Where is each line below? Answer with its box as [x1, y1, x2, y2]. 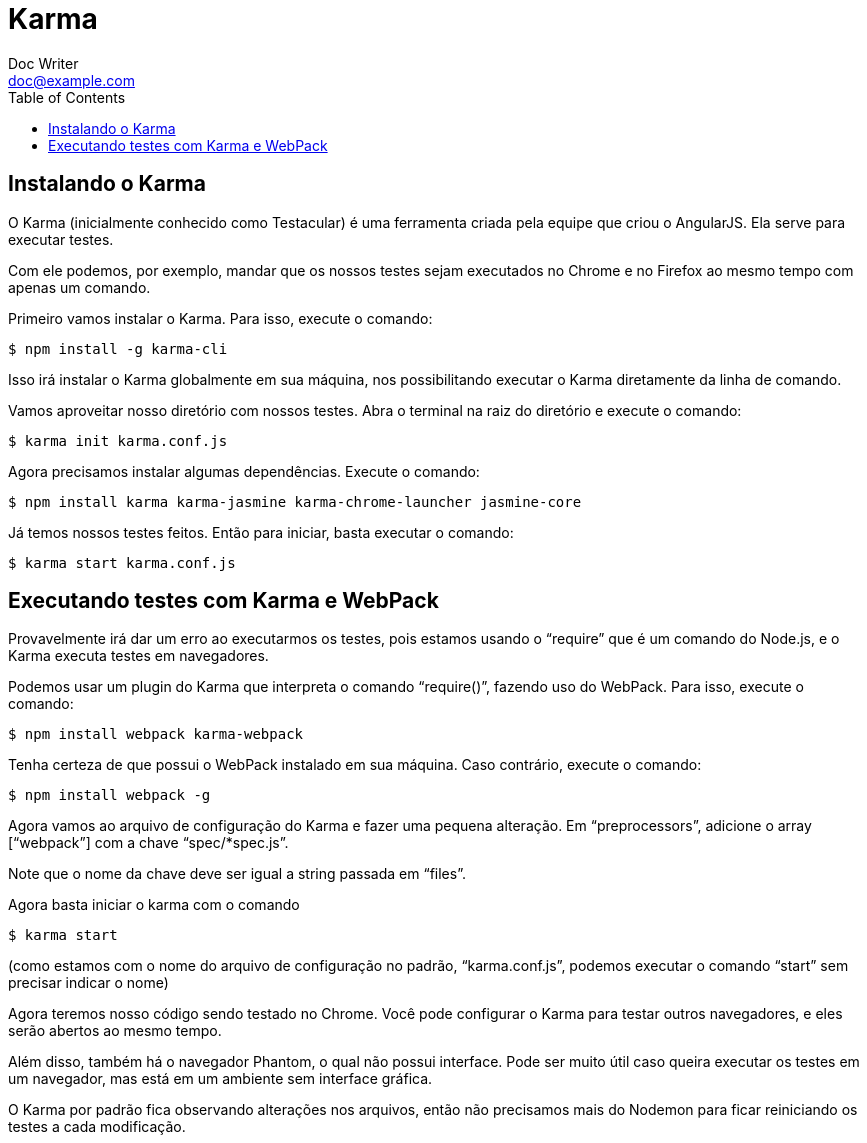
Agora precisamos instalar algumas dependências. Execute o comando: [8, 462, 480, 480]
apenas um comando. [8, 278, 151, 296]
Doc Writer [8, 54, 79, 72]
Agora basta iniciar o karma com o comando [8, 896, 300, 914]
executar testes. [8, 230, 114, 248]
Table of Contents [8, 88, 126, 106]
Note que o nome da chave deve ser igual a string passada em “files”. [8, 865, 466, 883]
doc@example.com [8, 71, 135, 89]
